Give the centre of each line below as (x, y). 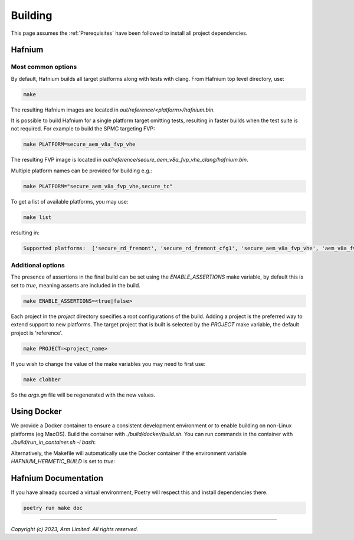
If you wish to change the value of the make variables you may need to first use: (108, 364)
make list (37, 217)
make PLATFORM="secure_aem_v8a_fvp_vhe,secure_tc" (98, 186)
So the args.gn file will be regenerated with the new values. (83, 395)
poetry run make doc (53, 508)
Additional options (38, 266)
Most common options (44, 67)
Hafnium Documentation (57, 478)
